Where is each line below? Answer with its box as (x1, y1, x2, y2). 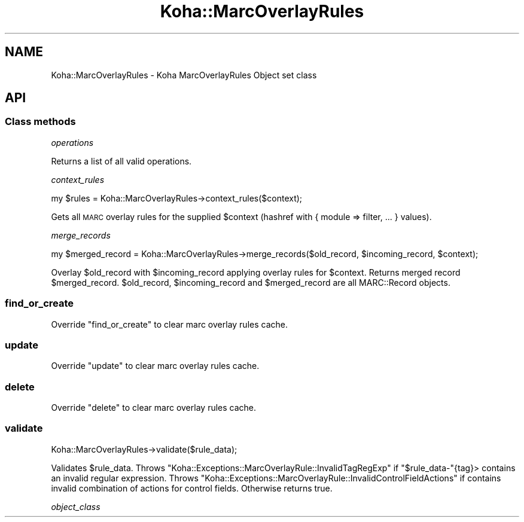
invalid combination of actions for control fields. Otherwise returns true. (51, 483, 333, 493)
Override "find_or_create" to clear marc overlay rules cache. (51, 319, 288, 329)
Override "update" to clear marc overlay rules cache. (51, 361, 260, 371)
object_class (51, 501, 100, 512)
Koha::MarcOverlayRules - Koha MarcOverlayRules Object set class (51, 69, 317, 80)
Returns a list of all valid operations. (51, 155, 192, 166)
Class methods (5, 115, 76, 128)
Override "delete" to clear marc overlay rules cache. (51, 402, 257, 413)
